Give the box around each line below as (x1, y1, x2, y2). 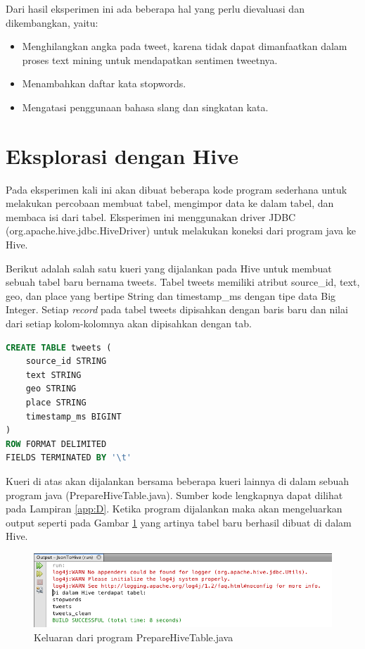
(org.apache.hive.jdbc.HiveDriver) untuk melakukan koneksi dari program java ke (6, 223, 356, 238)
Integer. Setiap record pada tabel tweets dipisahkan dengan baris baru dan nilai (6, 302, 348, 317)
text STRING (25, 370, 82, 380)
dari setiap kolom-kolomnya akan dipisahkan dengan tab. (6, 316, 252, 331)
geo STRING (25, 384, 77, 394)
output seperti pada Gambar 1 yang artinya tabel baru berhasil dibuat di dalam (6, 515, 352, 529)
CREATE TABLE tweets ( (6, 342, 112, 353)
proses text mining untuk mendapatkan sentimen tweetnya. (22, 52, 278, 67)
